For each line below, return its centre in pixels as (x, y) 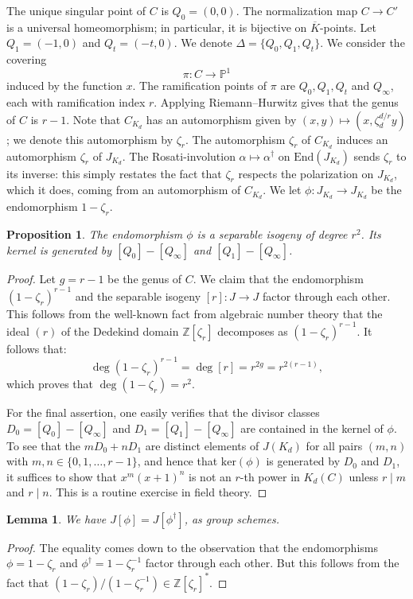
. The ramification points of (200, 86)
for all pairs (334, 445)
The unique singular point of (76, 10)
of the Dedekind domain (120, 331)
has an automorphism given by (221, 119)
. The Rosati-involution (179, 156)
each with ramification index (76, 102)
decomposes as (253, 331)
